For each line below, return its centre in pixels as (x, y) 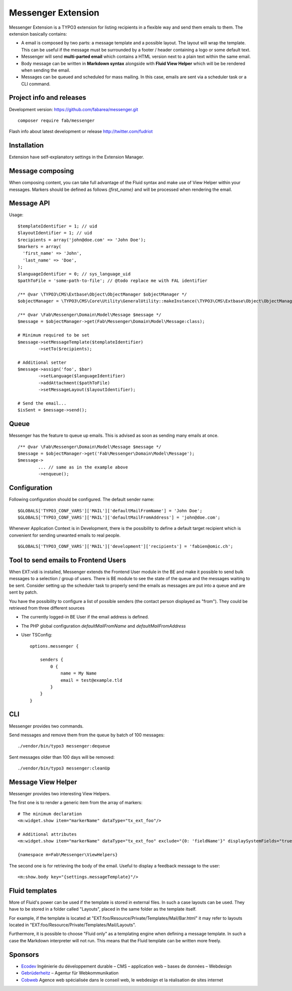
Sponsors (24, 954)
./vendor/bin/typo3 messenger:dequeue (64, 746)
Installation (26, 145)
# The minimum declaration (50, 814)
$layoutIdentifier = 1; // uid (55, 233)
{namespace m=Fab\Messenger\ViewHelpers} (68, 855)
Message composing (41, 171)
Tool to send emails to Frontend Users (68, 560)
